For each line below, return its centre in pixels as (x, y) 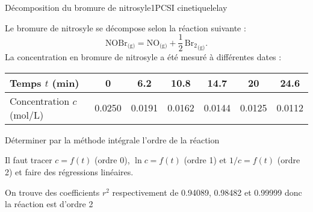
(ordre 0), (112, 160)
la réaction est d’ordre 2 (49, 204)
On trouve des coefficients (52, 192)
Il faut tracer (29, 160)
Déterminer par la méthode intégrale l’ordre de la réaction (112, 139)
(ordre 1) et (205, 160)
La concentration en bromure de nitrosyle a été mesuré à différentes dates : (143, 57)
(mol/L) (27, 114)
